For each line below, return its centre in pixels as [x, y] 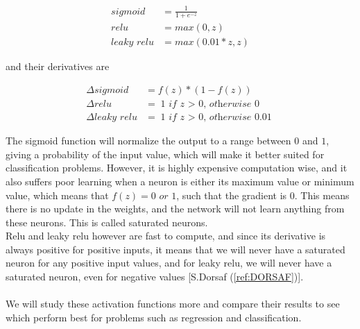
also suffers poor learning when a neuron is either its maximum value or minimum [180, 181]
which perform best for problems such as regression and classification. [154, 317]
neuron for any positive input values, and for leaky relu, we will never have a [169, 263]
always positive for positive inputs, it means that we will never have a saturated [175, 249]
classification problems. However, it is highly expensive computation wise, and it [177, 168]
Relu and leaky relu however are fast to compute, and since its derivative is [166, 236]
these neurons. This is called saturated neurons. [107, 222]
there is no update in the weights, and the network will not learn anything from [175, 209]
